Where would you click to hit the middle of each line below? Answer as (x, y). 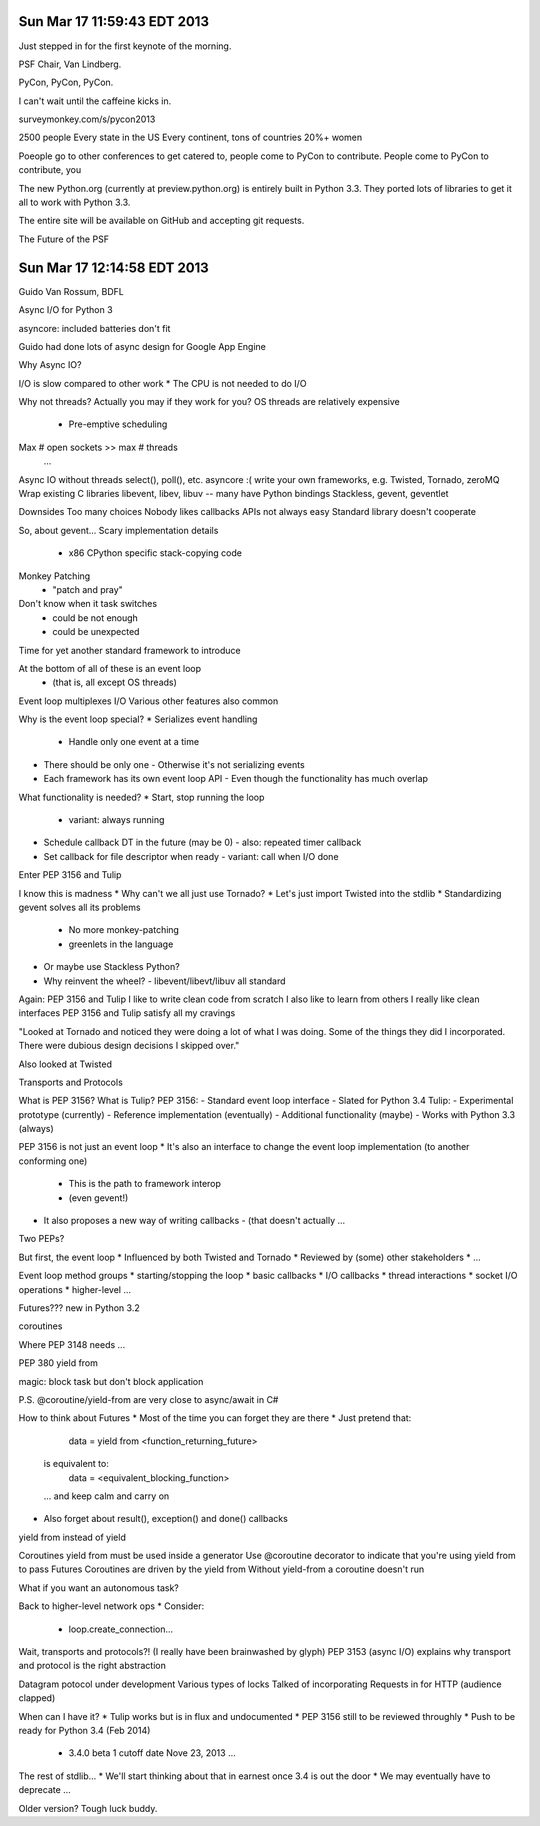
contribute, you (50, 170)
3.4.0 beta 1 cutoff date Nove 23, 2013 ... (152, 1753)
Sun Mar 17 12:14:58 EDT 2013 (113, 267)
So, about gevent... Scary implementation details (118, 530)
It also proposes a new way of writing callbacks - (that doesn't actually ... (194, 1221)
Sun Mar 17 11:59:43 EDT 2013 (114, 21)
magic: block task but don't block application (111, 1381)
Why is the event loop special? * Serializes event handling (138, 719)
